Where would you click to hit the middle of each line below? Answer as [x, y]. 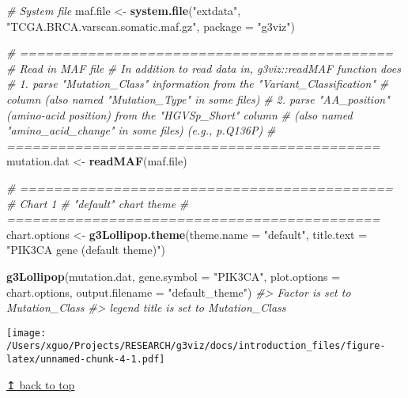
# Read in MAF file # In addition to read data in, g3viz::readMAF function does [204, 68]
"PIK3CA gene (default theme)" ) [86, 250]
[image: [26, 333]
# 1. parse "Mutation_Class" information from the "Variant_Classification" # [198, 83]
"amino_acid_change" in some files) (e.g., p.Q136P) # [141, 130]
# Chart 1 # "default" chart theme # [98, 203]
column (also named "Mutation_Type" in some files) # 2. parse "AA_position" [198, 99]
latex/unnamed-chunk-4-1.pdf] [86, 359]
